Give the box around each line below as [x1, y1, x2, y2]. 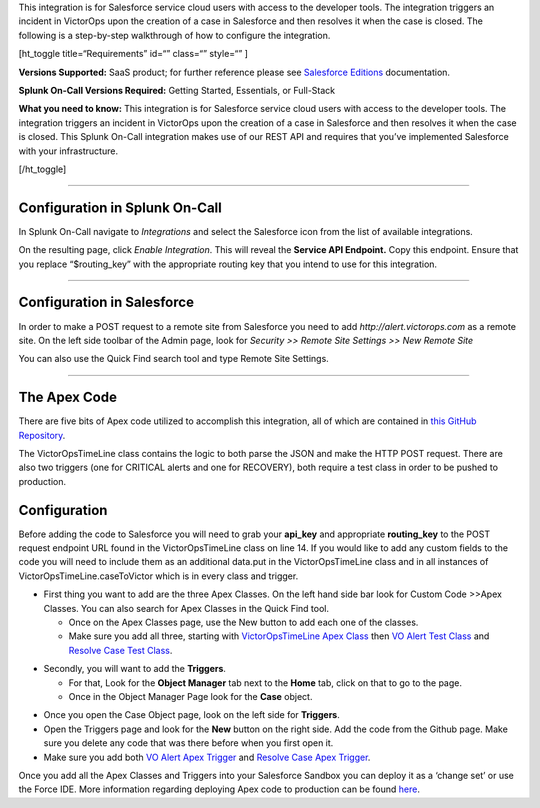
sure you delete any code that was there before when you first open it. [43, 737, 334, 749]
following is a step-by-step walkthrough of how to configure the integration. [18, 29, 331, 41]
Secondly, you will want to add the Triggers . [43, 663, 227, 675]
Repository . [18, 429, 66, 441]
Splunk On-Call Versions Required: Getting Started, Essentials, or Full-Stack [18, 84, 336, 96]
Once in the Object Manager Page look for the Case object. [68, 690, 313, 702]
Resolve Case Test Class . [68, 644, 173, 656]
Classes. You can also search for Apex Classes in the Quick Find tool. [43, 602, 330, 614]
